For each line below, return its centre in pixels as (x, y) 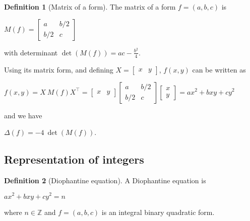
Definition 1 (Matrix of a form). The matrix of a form (90, 7)
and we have (23, 115)
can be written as (219, 69)
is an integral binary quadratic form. (158, 212)
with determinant (31, 52)
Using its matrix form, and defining (59, 69)
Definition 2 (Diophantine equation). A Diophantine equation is (105, 180)
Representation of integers (74, 159)
